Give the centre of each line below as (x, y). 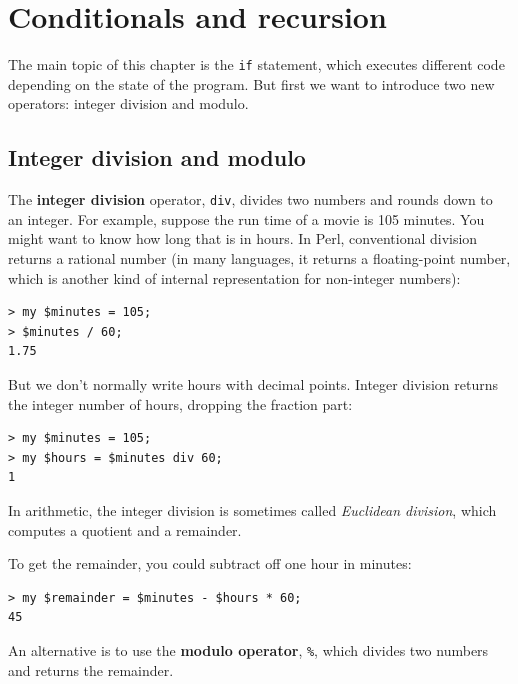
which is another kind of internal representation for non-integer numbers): (234, 277)
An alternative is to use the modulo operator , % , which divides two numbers (248, 649)
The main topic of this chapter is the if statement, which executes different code (256, 64)
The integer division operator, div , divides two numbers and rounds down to (250, 199)
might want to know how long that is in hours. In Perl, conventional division (243, 238)
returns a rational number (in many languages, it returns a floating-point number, (259, 258)
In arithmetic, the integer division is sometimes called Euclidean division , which (252, 509)
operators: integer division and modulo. (128, 103)
